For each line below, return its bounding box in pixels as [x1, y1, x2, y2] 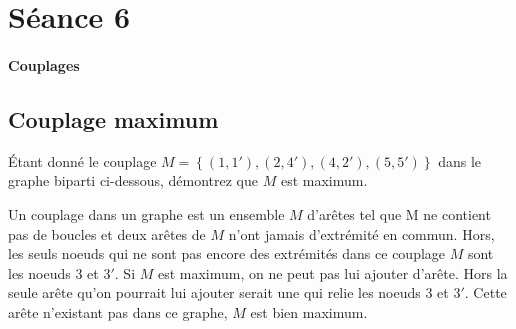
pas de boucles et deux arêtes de [8, 223, 206, 244]
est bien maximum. [250, 301, 368, 322]
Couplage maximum [8, 103, 219, 134]
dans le [438, 150, 482, 171]
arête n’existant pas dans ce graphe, [8, 301, 228, 322]
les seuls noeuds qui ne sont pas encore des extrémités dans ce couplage [8, 243, 446, 264]
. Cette [464, 282, 507, 303]
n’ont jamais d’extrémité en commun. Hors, [228, 223, 495, 244]
